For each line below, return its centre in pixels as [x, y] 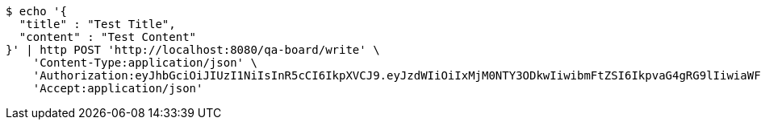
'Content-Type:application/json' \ [145, 63]
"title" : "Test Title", [97, 24]
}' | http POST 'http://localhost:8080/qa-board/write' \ [193, 50]
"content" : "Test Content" [108, 37]
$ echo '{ [36, 11]
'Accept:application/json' [118, 88]
